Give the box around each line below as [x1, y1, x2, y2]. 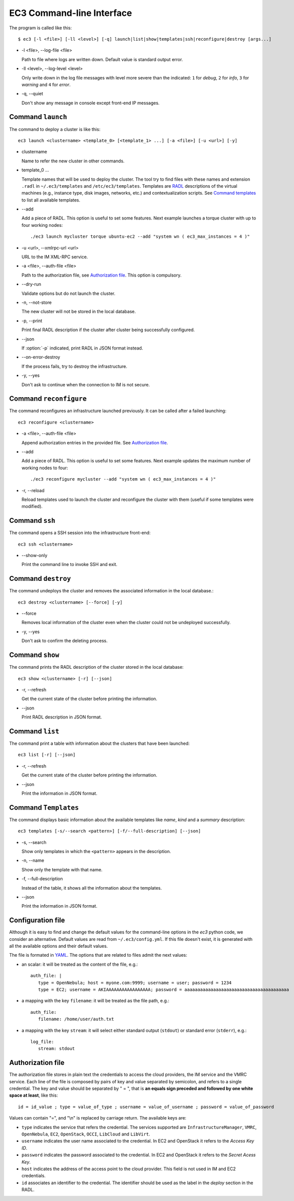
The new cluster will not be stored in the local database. [21, 308, 136, 315]
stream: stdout [38, 1046, 75, 1052]
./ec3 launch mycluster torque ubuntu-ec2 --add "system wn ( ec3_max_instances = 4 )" [30, 234, 250, 239]
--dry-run [21, 281, 42, 287]
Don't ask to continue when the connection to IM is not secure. [21, 381, 150, 387]
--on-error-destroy [21, 354, 60, 360]
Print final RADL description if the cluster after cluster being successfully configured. [21, 327, 195, 333]
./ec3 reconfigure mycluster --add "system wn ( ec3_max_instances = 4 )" [30, 477, 216, 482]
